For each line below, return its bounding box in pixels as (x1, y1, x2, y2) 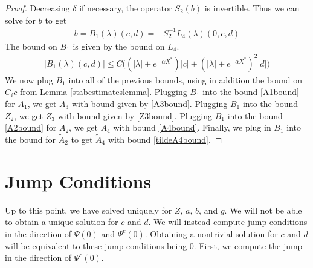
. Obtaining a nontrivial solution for (144, 227, 278, 240)
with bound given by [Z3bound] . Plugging (57, 109, 213, 122)
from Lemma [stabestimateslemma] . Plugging (19, 85, 187, 98)
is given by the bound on (73, 39, 165, 52)
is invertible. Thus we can (204, 2, 300, 14)
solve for (5, 13, 36, 26)
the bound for (5, 133, 56, 146)
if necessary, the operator (79, 2, 172, 14)
